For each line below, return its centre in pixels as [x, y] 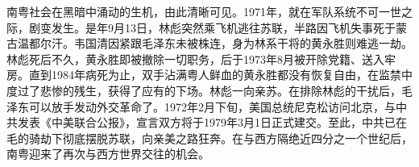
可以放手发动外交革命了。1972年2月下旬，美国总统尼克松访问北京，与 [212, 106]
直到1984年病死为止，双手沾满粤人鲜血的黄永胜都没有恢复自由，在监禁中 [220, 75]
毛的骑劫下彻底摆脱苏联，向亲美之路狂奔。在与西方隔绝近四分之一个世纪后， [209, 138]
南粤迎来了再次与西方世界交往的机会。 [108, 154]
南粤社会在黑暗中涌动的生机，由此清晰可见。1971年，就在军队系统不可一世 [204, 11]
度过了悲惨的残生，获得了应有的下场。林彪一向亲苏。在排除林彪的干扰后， [204, 90]
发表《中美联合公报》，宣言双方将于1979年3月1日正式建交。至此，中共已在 [212, 122]
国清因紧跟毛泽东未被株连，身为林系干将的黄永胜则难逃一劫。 [249, 43]
